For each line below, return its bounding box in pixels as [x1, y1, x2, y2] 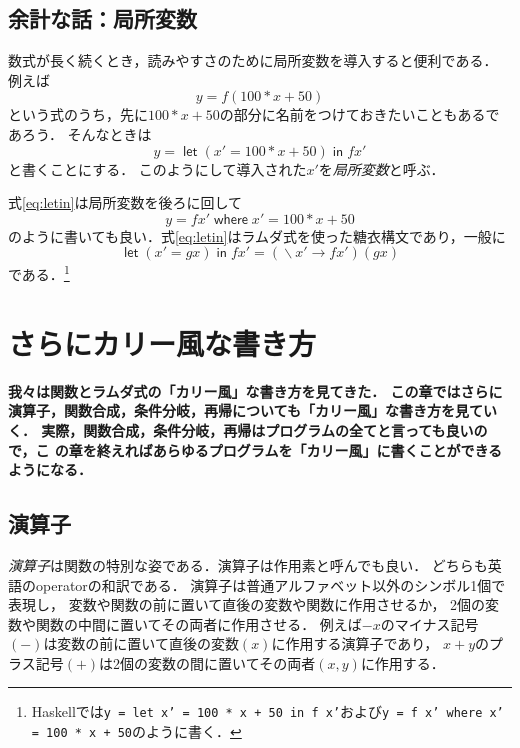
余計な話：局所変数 [8, 3, 197, 34]
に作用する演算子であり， [271, 633, 439, 654]
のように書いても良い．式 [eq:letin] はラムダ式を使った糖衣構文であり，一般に [8, 225, 506, 246]
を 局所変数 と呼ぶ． [318, 158, 445, 179]
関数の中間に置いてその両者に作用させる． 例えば [35, 613, 362, 634]
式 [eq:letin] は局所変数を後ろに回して [8, 192, 243, 213]
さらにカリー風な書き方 [8, 322, 317, 363]
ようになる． [8, 459, 92, 480]
